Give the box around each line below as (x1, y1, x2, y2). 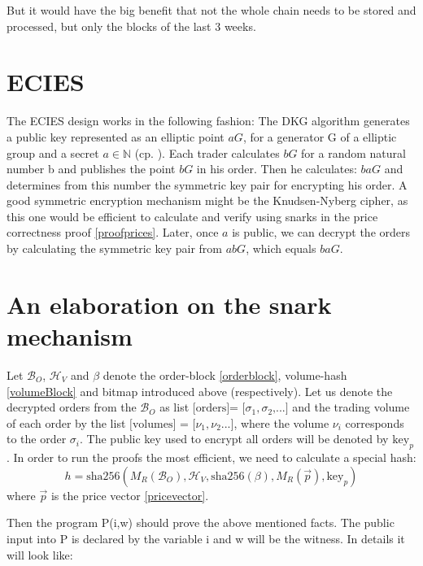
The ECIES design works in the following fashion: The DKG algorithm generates (7, 112, 410, 129)
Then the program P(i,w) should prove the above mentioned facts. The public (7, 514, 395, 531)
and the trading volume (292, 398, 410, 416)
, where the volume (233, 414, 329, 431)
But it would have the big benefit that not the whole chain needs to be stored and (7, 2, 416, 18)
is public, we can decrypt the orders (232, 224, 410, 241)
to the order (7, 430, 67, 447)
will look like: (7, 546, 73, 563)
